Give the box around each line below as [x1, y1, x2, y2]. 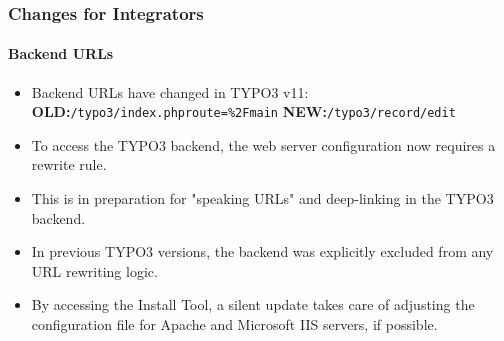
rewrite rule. [31, 154, 107, 175]
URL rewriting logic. [31, 260, 158, 281]
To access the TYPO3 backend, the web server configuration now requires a [31, 134, 496, 155]
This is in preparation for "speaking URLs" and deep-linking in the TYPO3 [31, 188, 494, 209]
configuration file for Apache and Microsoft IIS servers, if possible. [31, 314, 438, 335]
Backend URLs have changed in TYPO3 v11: [31, 81, 309, 102]
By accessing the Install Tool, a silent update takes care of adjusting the [31, 294, 475, 315]
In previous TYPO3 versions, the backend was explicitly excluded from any [31, 241, 494, 262]
